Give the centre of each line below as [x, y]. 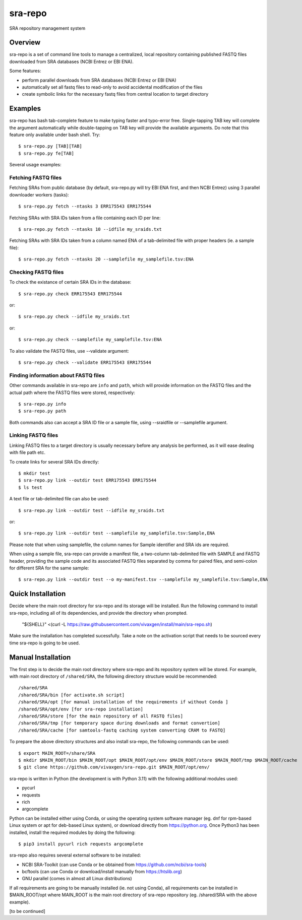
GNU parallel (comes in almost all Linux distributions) [77, 879]
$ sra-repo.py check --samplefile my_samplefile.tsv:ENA [90, 340]
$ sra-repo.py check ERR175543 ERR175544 [70, 294]
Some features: [25, 71]
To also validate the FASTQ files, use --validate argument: [69, 351]
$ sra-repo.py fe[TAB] [46, 153]
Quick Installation [38, 594]
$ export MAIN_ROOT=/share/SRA [57, 753]
